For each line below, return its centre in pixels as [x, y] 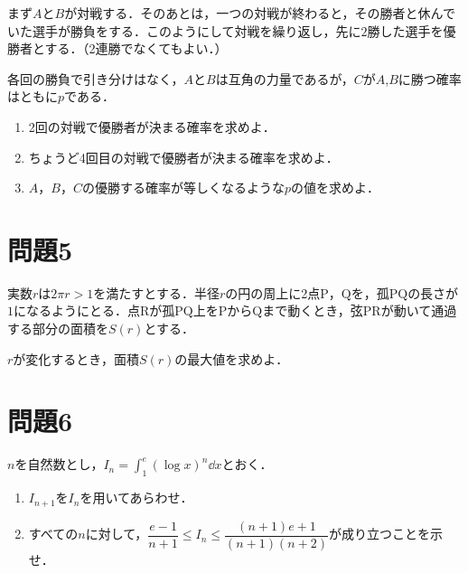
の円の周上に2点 [273, 292]
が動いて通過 [419, 310]
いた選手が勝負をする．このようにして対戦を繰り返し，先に [184, 30]
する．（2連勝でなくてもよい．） [136, 48]
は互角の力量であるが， [285, 78]
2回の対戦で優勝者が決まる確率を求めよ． [152, 126]
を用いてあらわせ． [136, 498]
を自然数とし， [59, 464]
